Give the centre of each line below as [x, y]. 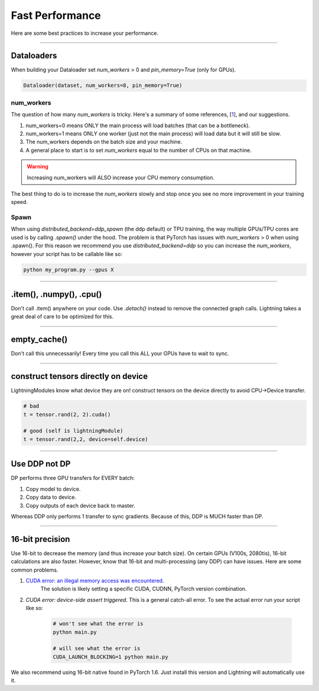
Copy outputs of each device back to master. [80, 505]
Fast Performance [56, 15]
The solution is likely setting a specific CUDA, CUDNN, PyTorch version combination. [144, 589]
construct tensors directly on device [79, 376]
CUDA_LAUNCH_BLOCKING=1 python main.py [110, 657]
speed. [19, 202]
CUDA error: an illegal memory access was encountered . [95, 580]
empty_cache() [39, 340]
